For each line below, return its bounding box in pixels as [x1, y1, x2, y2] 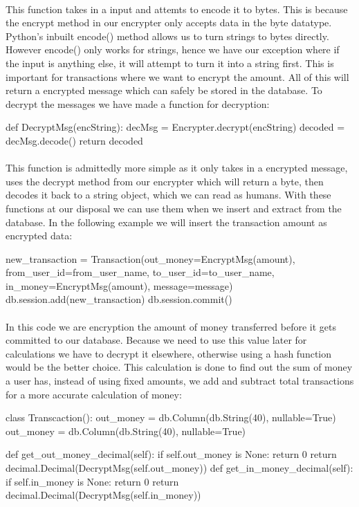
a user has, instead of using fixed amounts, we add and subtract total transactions [6, 374, 354, 388]
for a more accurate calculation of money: [6, 387, 182, 401]
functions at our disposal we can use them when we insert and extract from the [6, 201, 342, 215]
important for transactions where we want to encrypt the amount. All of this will [6, 69, 349, 84]
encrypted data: [6, 228, 73, 243]
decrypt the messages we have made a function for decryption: [6, 96, 270, 111]
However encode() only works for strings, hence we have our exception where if [6, 42, 340, 57]
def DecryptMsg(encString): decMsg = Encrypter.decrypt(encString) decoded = [6, 120, 345, 134]
